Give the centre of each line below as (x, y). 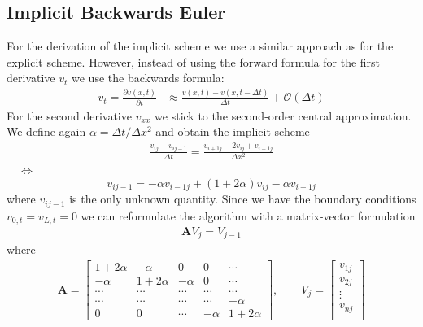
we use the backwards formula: (148, 78)
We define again (46, 131)
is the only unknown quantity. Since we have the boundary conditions (243, 199)
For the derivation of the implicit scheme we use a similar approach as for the (200, 46)
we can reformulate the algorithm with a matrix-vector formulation (248, 215)
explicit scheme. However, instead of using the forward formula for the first (194, 61)
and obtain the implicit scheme (233, 131)
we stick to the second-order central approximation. (283, 115)
